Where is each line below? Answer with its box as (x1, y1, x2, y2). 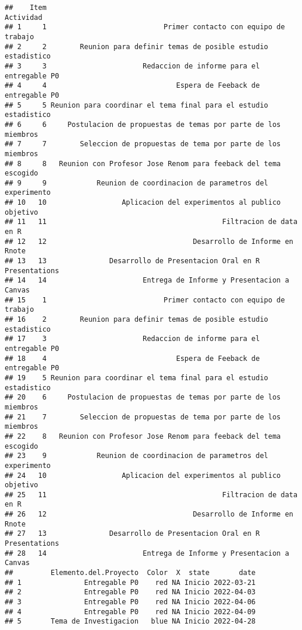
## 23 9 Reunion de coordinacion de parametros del (5, 452, 269, 460)
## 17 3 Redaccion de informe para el (5, 335, 260, 343)
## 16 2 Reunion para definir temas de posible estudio (5, 315, 269, 323)
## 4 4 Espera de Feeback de (5, 81, 260, 90)
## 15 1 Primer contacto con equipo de (5, 295, 285, 304)
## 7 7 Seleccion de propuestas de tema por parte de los (5, 140, 281, 149)
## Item (5, 4, 47, 12)
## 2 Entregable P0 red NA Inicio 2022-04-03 (5, 588, 256, 597)
